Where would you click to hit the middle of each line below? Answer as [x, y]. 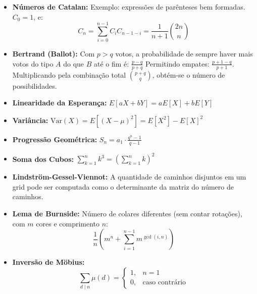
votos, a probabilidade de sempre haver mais [184, 54]
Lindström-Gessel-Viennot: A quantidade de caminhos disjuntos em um [129, 177]
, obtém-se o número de [189, 74]
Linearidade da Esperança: [60, 103]
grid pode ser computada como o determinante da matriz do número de [123, 186]
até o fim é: [112, 63]
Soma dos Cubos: [43, 159]
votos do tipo [33, 63]
